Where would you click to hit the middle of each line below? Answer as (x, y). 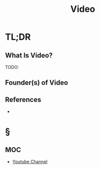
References (23, 99)
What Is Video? (29, 55)
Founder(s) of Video (36, 83)
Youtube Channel (30, 162)
